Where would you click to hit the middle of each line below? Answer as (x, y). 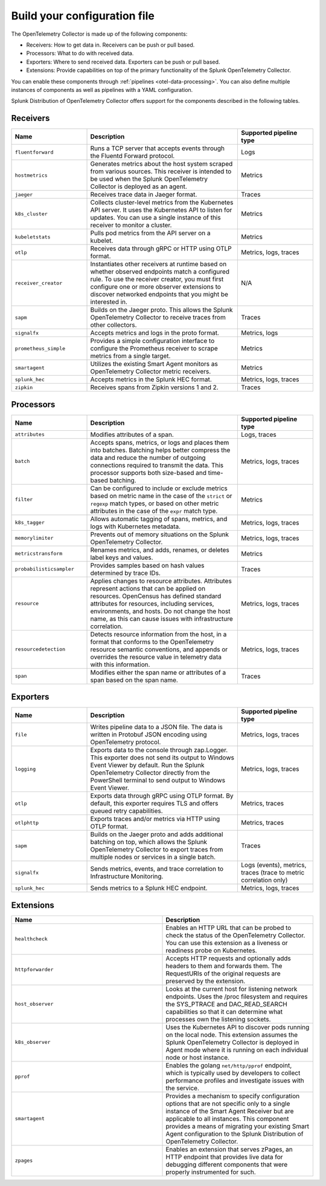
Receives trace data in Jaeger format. (144, 195)
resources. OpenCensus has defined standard (156, 596)
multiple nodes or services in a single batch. (153, 857)
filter (24, 500)
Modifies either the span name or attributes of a (158, 672)
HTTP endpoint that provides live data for (224, 1157)
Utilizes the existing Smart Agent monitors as (154, 364)
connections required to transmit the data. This (157, 465)
